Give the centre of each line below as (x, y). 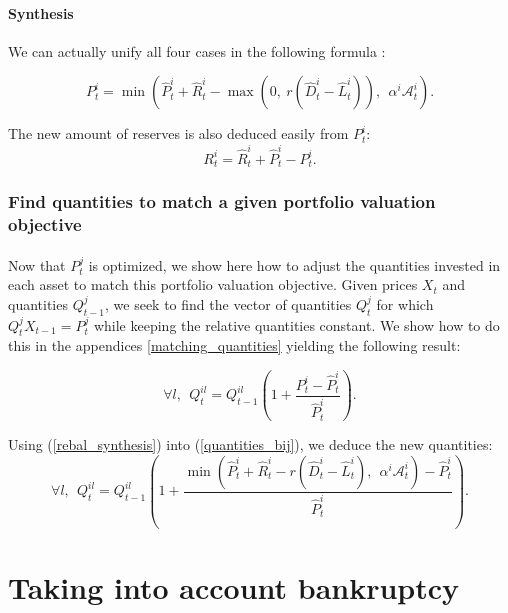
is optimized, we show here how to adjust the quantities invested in (294, 264)
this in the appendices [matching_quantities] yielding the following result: (234, 345)
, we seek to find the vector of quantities (228, 303)
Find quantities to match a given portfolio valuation (222, 201)
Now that (37, 264)
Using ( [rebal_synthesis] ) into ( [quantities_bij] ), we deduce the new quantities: (250, 444)
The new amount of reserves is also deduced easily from (178, 133)
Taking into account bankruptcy (234, 587)
